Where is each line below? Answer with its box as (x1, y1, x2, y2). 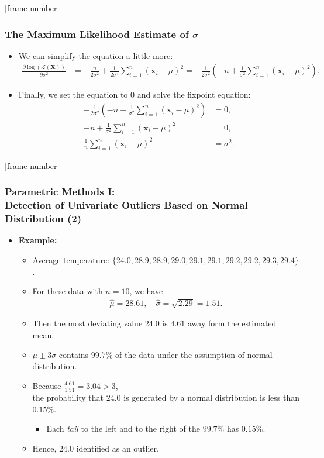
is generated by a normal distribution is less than (123, 391, 299, 404)
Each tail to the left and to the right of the (46, 422, 200, 435)
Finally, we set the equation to (18, 88, 128, 101)
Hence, (32, 442, 57, 454)
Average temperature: (32, 253, 110, 266)
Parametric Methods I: (5, 184, 115, 199)
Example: (18, 234, 57, 246)
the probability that (32, 391, 104, 404)
